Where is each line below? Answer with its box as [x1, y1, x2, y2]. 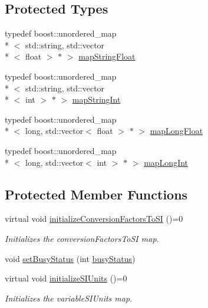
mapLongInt [144, 156, 189, 168]
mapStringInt [72, 93, 121, 106]
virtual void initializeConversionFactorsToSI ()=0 [5, 212, 183, 225]
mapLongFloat [150, 124, 203, 137]
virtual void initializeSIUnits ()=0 [5, 272, 127, 284]
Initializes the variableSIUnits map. [5, 291, 133, 304]
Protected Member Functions [5, 185, 188, 203]
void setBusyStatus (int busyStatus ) [5, 252, 136, 264]
